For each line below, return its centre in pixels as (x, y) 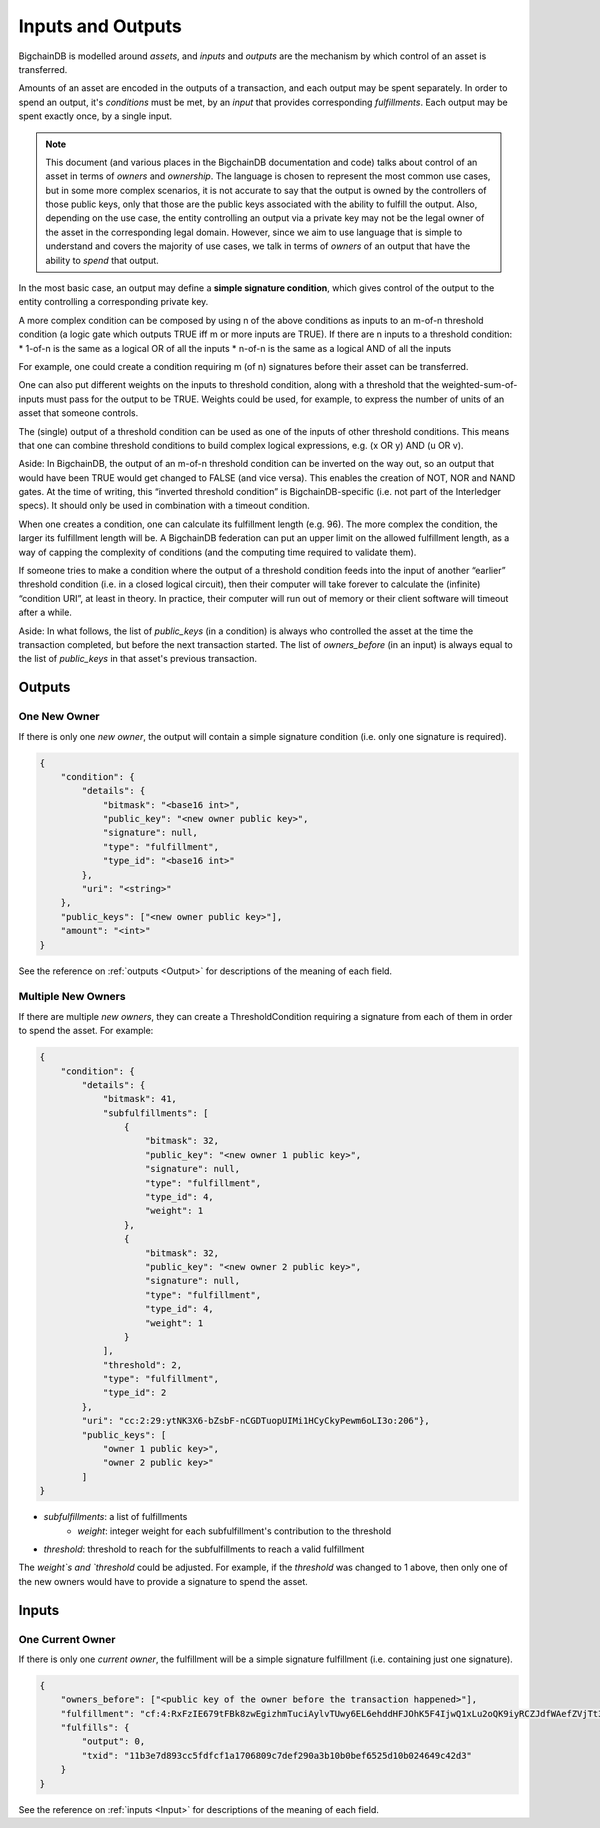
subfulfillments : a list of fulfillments (115, 1517)
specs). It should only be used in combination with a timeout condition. (164, 506)
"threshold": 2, (142, 1364)
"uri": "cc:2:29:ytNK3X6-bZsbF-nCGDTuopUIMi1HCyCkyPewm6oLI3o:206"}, (255, 1421)
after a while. (45, 612)
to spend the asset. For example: (86, 1031)
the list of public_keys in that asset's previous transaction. (138, 659)
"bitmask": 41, (139, 1099)
